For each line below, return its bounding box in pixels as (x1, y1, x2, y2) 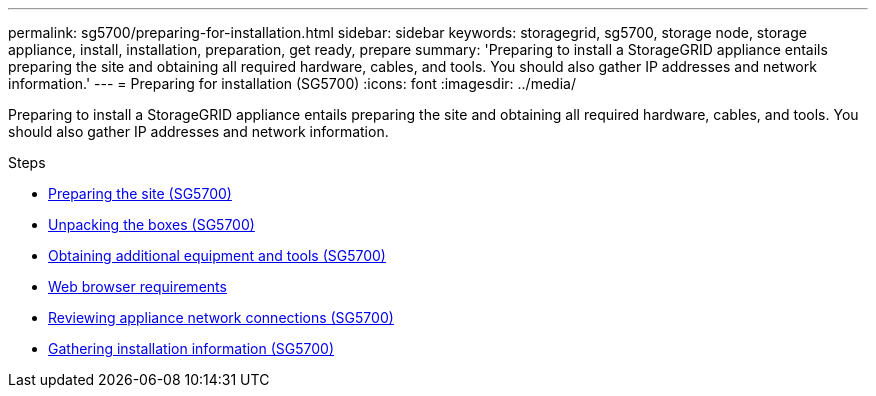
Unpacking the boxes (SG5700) (48, 216, 255, 233)
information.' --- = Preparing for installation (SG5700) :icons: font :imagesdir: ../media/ (8, 75, 576, 92)
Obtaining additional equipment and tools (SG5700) (48, 247, 386, 264)
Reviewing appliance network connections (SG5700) (48, 309, 394, 326)
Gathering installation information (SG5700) (48, 340, 335, 357)
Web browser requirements (48, 278, 227, 295)
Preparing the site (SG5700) (48, 185, 232, 202)
